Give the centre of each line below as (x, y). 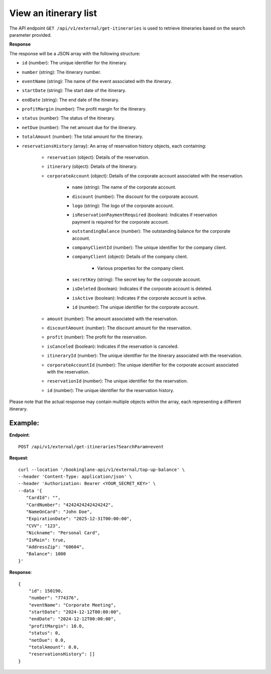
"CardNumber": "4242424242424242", (70, 505)
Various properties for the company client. (141, 268)
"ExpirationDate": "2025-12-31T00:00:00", (79, 519)
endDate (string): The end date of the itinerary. (71, 100)
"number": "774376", (54, 598)
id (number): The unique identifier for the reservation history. (110, 390)
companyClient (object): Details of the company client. (130, 257)
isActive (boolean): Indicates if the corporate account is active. (139, 298)
